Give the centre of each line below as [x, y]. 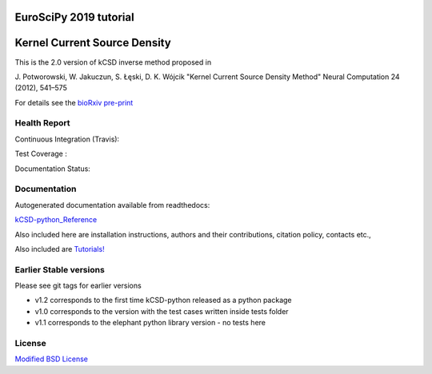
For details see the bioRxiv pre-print [74, 102]
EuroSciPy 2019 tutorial [75, 17]
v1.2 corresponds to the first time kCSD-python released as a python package [163, 300]
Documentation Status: [53, 169]
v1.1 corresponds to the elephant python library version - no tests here [150, 323]
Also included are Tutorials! [60, 249]
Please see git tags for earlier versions [78, 286]
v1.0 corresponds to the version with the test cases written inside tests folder [162, 311]
